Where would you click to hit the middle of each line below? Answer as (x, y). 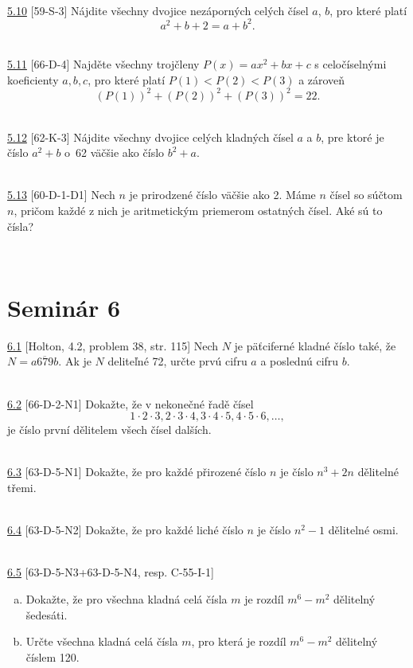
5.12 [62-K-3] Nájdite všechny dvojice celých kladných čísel (150, 137)
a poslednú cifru (300, 361)
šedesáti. (47, 614)
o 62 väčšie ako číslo (115, 152)
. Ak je (75, 361)
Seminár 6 (64, 307)
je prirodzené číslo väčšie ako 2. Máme (222, 195)
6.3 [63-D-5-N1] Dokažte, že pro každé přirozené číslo (137, 472)
